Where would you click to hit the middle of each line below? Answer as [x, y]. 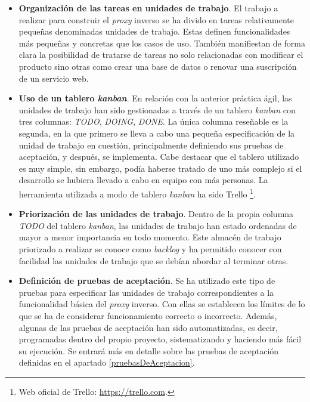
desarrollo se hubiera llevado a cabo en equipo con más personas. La [143, 180]
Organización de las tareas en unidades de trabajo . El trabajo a [148, 8]
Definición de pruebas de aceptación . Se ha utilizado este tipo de [147, 281]
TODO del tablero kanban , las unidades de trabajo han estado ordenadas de [158, 225]
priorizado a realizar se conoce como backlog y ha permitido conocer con [150, 248]
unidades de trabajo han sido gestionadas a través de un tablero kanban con [157, 109]
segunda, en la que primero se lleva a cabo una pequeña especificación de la [157, 133]
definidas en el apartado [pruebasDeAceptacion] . [107, 362]
